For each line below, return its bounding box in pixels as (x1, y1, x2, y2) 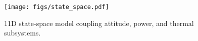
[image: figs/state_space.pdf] (4, 3, 109, 10)
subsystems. (4, 27, 41, 38)
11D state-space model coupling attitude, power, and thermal (4, 17, 194, 28)
